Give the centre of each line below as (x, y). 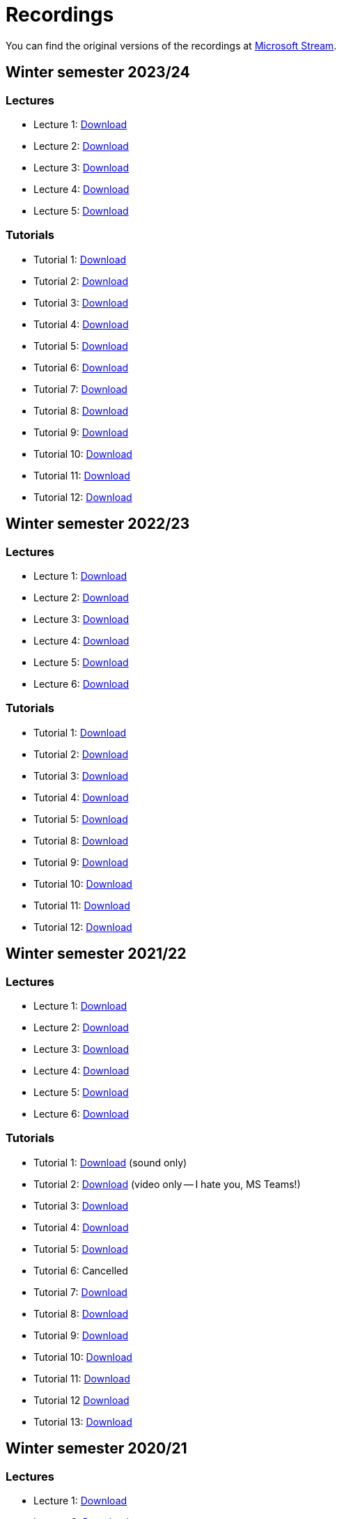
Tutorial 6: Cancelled (81, 1270)
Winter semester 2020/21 (96, 1449)
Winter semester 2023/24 (98, 72)
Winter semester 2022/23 (98, 524)
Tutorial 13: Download (83, 1421)
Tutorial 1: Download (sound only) (110, 1162)
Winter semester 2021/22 (96, 954)
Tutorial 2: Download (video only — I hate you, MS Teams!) (167, 1184)
